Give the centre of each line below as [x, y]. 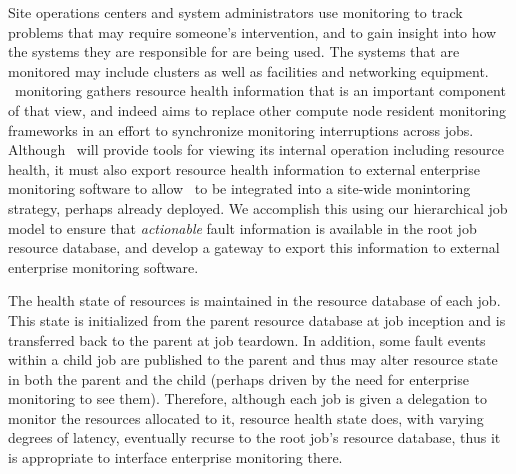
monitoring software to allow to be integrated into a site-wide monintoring [239, 188]
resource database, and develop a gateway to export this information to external [254, 247]
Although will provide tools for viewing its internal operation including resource [256, 149]
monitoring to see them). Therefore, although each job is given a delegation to [247, 398]
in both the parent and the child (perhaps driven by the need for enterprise [238, 378]
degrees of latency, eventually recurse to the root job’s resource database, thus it [254, 437]
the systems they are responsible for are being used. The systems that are [234, 51]
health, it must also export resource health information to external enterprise [244, 168]
